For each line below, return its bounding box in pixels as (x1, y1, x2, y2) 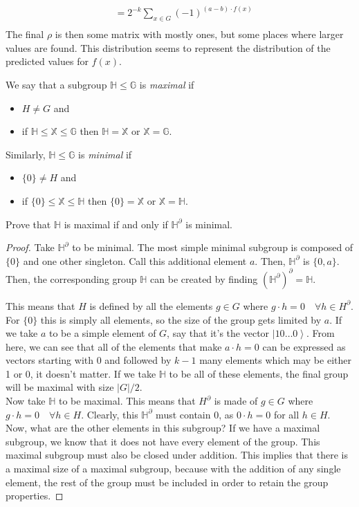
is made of (214, 394, 258, 408)
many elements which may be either (199, 353, 351, 367)
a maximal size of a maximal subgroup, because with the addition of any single (6, 461, 341, 476)
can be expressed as (262, 339, 346, 353)
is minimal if (78, 147, 132, 161)
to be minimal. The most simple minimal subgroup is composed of (72, 240, 353, 255)
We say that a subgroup (6, 77, 107, 92)
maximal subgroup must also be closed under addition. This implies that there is (6, 448, 348, 462)
